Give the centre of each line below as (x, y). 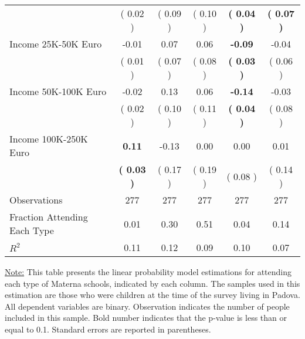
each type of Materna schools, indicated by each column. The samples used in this (152, 283)
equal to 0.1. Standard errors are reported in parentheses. (108, 329)
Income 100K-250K (49, 139)
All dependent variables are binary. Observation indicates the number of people (147, 306)
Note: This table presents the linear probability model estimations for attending (148, 272)
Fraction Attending (49, 217)
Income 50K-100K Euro (58, 91)
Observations (36, 200)
